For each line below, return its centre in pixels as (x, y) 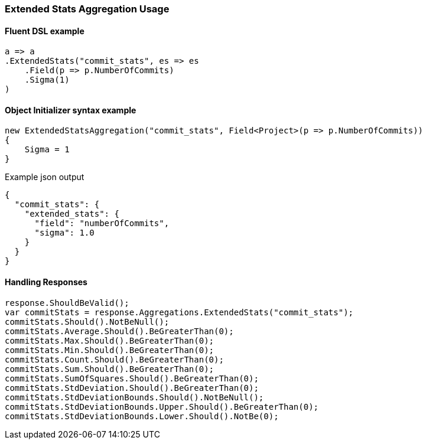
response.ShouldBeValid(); (67, 303)
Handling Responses (46, 282)
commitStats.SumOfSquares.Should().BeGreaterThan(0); (132, 378)
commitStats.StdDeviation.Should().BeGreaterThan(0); (132, 388)
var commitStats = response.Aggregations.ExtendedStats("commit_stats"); (179, 312)
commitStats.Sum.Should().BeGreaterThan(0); (110, 369)
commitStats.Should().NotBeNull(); (87, 321)
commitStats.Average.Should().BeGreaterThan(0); (119, 331)
